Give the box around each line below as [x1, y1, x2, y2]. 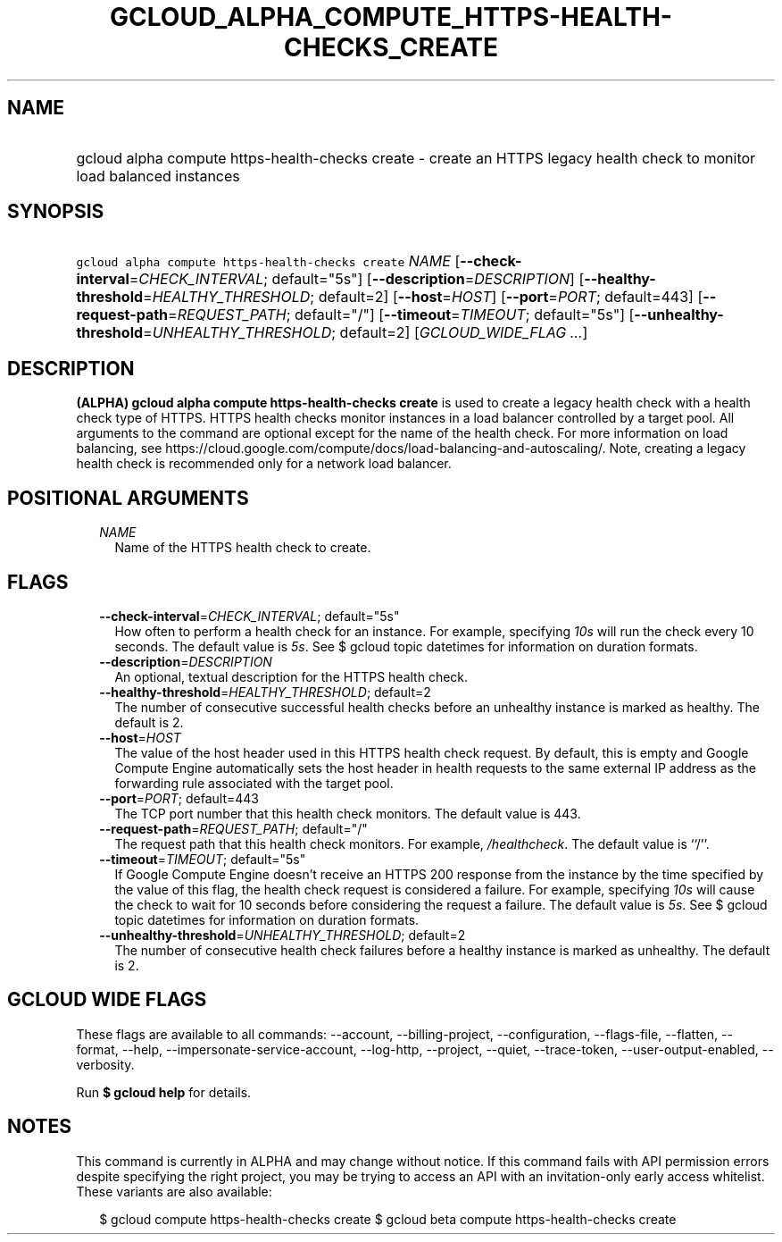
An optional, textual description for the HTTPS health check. [114, 668, 469, 684]
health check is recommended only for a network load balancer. [76, 456, 452, 472]
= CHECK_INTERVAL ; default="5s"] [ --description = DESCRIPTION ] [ [129, 270, 585, 289]
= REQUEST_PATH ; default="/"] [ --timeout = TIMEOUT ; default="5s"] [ [168, 306, 635, 324]
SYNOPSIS [7, 200, 104, 223]
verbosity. [76, 1056, 135, 1072]
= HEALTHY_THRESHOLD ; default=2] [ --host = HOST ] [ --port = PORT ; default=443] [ [143, 288, 703, 306]
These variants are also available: [76, 1183, 272, 1199]
